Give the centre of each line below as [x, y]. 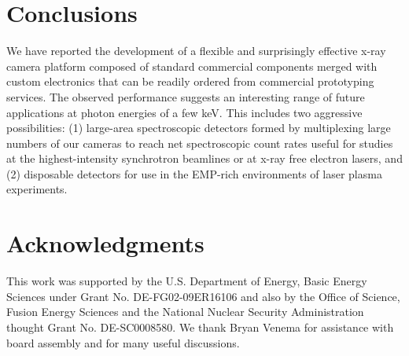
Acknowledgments [105, 243]
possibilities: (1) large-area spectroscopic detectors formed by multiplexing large [199, 128]
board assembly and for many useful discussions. [123, 342]
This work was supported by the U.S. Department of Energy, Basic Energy [187, 281]
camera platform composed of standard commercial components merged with [192, 66]
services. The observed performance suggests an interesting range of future [186, 96]
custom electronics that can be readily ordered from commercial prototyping [190, 81]
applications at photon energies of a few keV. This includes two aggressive [184, 112]
